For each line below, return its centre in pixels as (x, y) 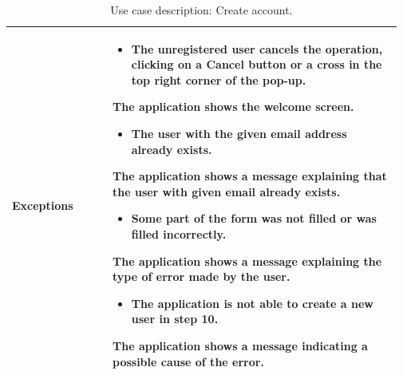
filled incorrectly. (179, 233)
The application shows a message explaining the (247, 261)
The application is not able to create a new (252, 303)
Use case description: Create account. (201, 10)
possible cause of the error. (188, 361)
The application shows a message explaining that (250, 176)
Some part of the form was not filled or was (254, 218)
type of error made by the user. (201, 276)
